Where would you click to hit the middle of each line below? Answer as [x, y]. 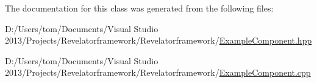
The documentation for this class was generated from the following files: [139, 8]
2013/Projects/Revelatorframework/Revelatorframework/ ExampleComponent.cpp [158, 72]
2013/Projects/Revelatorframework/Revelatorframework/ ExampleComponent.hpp [158, 40]
